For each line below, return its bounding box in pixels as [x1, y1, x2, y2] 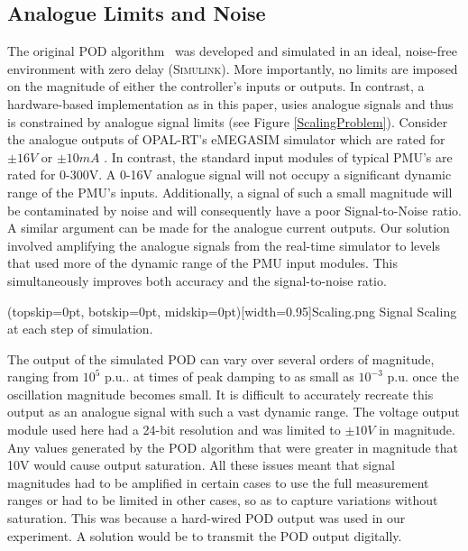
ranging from [7, 367, 79, 386]
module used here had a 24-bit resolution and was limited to [7, 420, 341, 439]
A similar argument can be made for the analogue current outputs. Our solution [7, 218, 450, 237]
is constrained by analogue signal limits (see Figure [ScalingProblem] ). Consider [7, 112, 448, 131]
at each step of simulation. [7, 319, 153, 338]
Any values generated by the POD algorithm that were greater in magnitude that [7, 437, 458, 456]
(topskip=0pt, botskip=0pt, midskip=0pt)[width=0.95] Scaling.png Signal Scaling [7, 301, 457, 320]
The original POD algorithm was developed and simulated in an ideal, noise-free [7, 41, 457, 60]
